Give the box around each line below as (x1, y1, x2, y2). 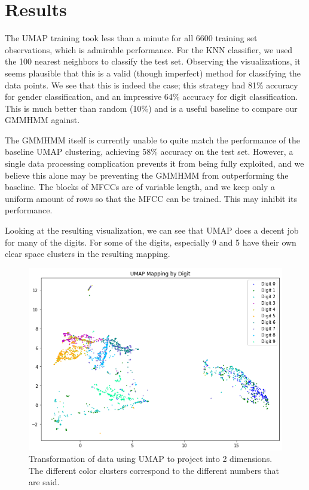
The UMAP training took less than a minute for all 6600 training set (5, 32, 258, 44)
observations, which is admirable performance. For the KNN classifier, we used (5, 43, 293, 56)
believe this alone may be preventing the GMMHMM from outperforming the (5, 169, 289, 181)
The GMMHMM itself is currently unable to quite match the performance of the (5, 133, 300, 146)
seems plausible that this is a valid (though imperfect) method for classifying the (5, 66, 301, 79)
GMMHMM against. (5, 114, 80, 126)
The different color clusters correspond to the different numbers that (29, 464, 280, 476)
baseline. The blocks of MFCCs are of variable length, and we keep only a (5, 180, 275, 193)
